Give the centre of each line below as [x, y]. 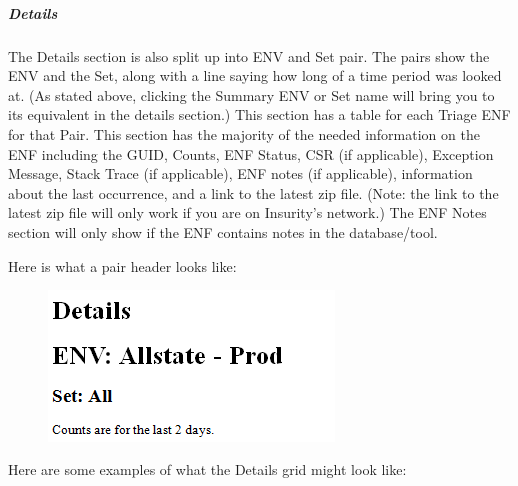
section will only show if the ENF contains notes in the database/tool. [223, 231]
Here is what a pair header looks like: [122, 265]
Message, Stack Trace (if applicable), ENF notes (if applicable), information [240, 173]
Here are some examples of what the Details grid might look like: [207, 469]
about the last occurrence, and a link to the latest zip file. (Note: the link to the [253, 192]
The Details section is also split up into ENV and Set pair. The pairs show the [249, 55]
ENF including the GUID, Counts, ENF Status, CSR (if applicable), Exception [251, 153]
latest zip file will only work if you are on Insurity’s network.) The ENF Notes [247, 212]
